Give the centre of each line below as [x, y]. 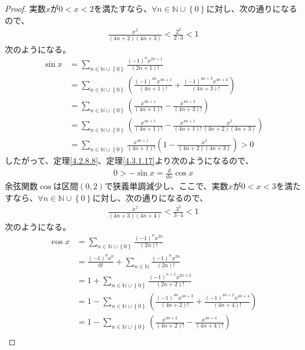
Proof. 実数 [25, 8]
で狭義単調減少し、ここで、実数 [166, 186]
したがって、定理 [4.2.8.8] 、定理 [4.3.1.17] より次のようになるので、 [129, 161]
